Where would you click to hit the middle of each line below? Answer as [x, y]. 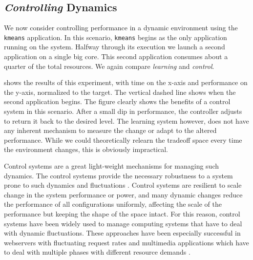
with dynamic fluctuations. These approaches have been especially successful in [122, 233]
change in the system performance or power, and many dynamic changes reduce [123, 194]
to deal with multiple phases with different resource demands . [97, 252]
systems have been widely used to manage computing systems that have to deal [123, 223]
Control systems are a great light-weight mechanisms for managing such [112, 165]
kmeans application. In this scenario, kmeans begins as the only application [116, 37]
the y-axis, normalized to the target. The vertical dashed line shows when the [120, 92]
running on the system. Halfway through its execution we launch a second [115, 47]
